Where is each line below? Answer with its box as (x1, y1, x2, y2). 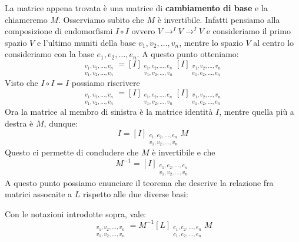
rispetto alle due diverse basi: (82, 188, 188, 200)
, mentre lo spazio (179, 36, 243, 48)
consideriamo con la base (5, 48, 94, 60)
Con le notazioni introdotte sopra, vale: (5, 207, 147, 220)
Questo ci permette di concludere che (5, 146, 139, 158)
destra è (5, 117, 34, 130)
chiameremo (5, 13, 48, 25)
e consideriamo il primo (206, 25, 291, 37)
